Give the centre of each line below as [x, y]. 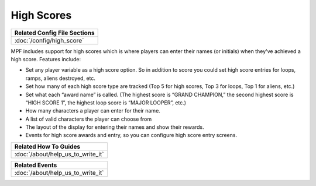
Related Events [36, 165]
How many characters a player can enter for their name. [93, 111]
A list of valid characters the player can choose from [89, 119]
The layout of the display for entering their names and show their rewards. [115, 127]
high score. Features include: [46, 59]
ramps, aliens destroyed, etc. [61, 78]
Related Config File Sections [54, 33]
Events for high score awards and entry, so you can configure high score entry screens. [131, 135]
